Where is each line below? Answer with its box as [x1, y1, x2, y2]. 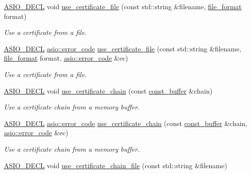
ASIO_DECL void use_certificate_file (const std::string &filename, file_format [4, 1, 242, 11]
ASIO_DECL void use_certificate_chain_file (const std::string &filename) [4, 160, 227, 170]
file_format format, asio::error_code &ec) [4, 53, 128, 63]
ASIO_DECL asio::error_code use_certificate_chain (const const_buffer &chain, [4, 118, 248, 128]
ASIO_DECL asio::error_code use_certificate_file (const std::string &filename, [4, 43, 241, 53]
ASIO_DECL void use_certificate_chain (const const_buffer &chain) [4, 85, 213, 95]
